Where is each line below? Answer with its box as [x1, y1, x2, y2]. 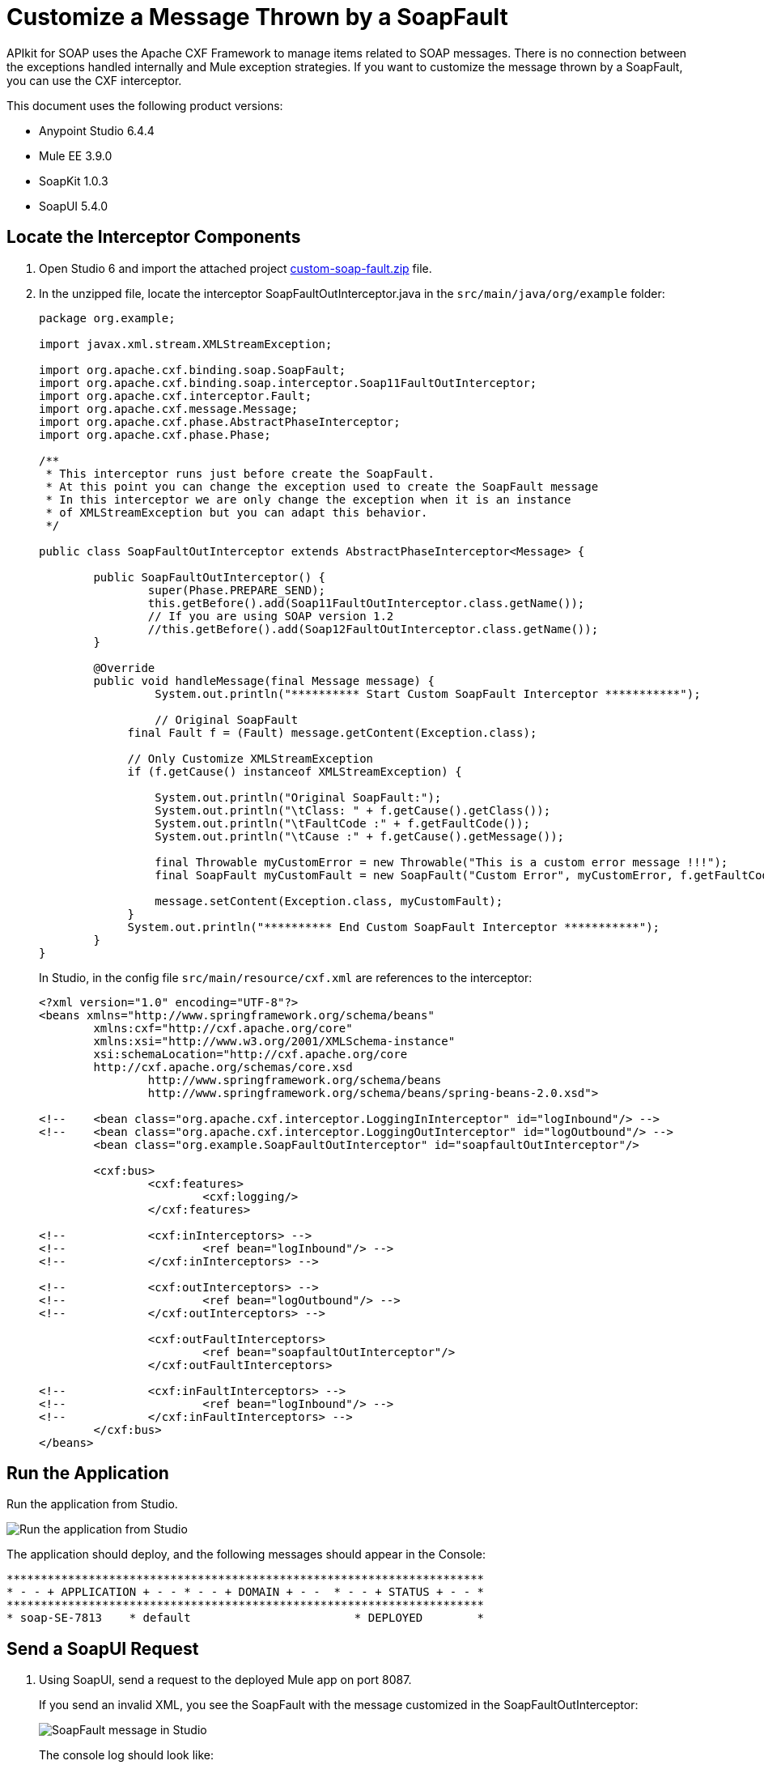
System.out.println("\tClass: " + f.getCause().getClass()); [155, 803, 551, 817]
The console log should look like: [39, 1748, 214, 1763]
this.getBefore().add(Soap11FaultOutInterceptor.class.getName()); [147, 596, 585, 610]
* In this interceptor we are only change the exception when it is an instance [45, 492, 571, 506]
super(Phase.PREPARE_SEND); [147, 583, 326, 597]
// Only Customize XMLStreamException [127, 751, 374, 765]
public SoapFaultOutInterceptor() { [93, 570, 326, 584]
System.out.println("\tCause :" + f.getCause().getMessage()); [155, 829, 565, 843]
